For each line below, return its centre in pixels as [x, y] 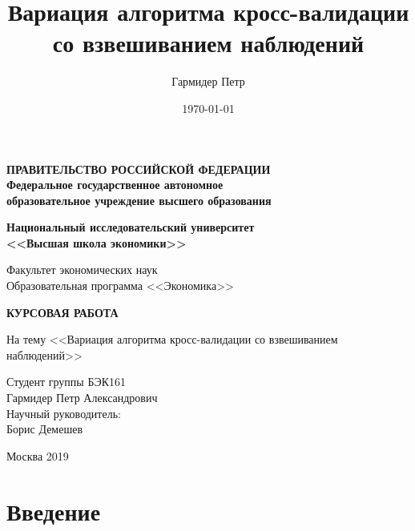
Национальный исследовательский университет [131, 227]
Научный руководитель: [64, 413]
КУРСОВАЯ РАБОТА [62, 312]
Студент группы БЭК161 [66, 382]
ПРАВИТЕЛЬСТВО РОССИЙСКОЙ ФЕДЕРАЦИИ [139, 169]
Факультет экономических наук [82, 270]
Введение [54, 511]
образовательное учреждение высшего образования [139, 200]
